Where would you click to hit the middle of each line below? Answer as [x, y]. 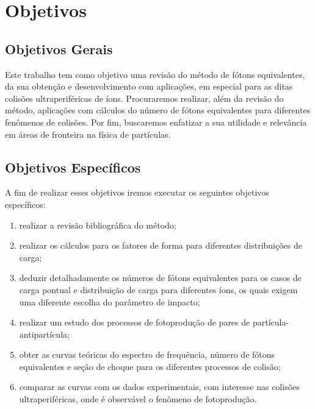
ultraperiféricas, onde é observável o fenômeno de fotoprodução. [138, 399]
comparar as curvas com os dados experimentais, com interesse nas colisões [159, 387]
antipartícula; [44, 334]
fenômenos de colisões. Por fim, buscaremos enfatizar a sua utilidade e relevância [156, 122]
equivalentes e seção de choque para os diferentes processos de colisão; [150, 366]
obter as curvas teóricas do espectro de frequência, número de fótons [147, 354]
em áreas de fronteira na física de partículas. [88, 134]
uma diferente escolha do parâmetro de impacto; [110, 301]
